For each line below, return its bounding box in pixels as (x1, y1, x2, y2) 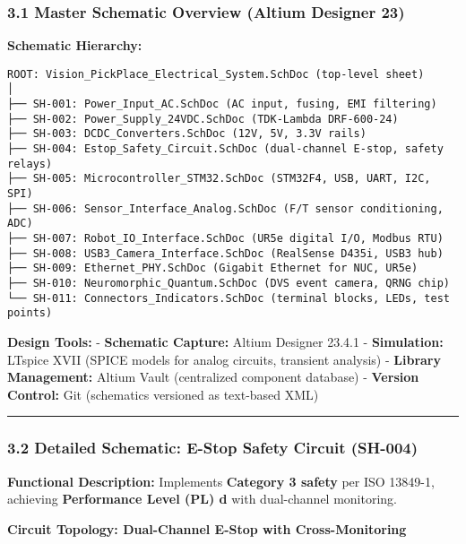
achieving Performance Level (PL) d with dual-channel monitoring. (7, 489, 398, 508)
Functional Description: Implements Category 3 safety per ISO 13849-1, (7, 471, 435, 490)
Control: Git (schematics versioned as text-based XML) (7, 384, 319, 403)
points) (7, 307, 53, 320)
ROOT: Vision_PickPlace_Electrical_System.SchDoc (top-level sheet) (7, 67, 425, 81)
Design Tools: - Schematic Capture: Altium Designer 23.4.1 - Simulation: (7, 332, 444, 350)
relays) (7, 157, 53, 170)
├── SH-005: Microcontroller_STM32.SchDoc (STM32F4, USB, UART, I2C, (7, 172, 431, 186)
